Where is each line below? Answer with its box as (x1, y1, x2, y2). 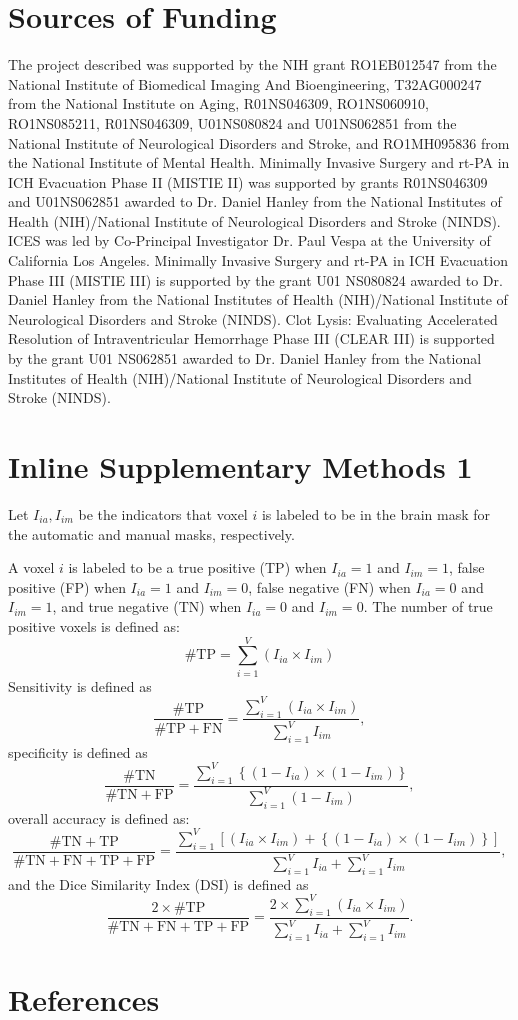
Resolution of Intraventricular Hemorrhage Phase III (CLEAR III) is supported (8, 328, 495, 349)
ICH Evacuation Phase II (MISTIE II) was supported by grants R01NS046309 (8, 171, 488, 192)
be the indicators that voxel (78, 503, 248, 524)
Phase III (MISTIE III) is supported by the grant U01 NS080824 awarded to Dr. (8, 269, 503, 290)
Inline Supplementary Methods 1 (8, 446, 473, 486)
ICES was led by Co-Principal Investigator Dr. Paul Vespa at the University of (8, 230, 491, 251)
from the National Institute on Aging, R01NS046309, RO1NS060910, (8, 93, 429, 114)
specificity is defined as (8, 741, 148, 762)
